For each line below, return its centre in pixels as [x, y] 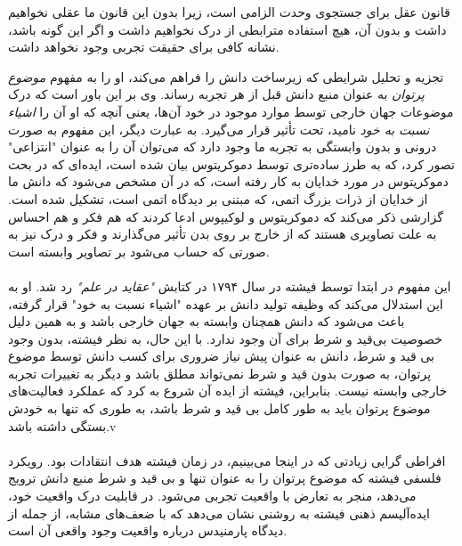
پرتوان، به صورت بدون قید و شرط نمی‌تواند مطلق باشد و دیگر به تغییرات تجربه [220, 373]
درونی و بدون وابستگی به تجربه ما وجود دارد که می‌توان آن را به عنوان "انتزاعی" [223, 147]
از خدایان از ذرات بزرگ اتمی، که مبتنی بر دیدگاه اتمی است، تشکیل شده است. [218, 198]
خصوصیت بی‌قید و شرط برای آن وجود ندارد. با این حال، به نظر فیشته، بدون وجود [225, 338]
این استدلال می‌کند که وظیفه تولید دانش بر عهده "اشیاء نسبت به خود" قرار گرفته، [226, 303]
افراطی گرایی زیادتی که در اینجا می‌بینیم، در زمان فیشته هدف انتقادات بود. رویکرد [227, 460]
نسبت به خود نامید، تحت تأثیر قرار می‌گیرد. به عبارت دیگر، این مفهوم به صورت [219, 129]
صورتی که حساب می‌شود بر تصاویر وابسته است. [139, 251]
